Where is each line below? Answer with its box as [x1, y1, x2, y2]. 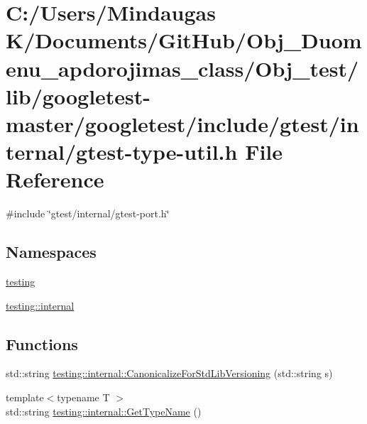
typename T [57, 390, 110, 405]
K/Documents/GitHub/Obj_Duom [6, 26, 362, 55]
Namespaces [6, 241, 97, 263]
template [6, 390, 44, 405]
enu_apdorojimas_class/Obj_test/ [6, 53, 359, 82]
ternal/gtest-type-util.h [6, 137, 238, 166]
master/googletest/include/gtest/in [6, 109, 359, 138]
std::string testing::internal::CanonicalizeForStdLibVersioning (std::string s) [6, 366, 333, 381]
